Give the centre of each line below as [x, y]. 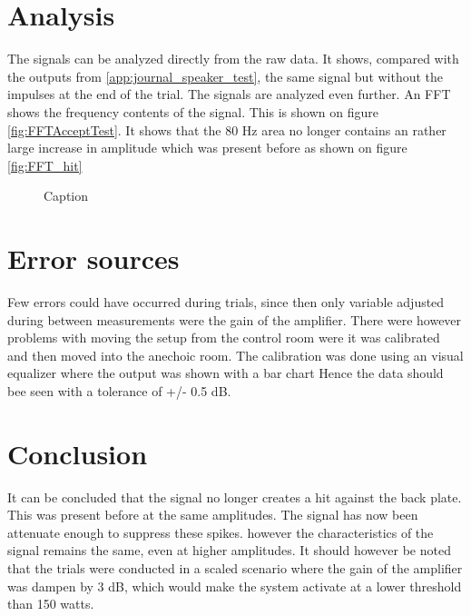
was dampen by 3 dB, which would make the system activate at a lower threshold [235, 586]
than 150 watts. [51, 604]
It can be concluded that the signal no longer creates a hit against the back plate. [235, 497]
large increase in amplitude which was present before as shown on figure [207, 148]
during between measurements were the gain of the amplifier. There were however [235, 319]
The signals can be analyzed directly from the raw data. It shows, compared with [233, 59]
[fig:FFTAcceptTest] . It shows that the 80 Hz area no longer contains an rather [227, 129]
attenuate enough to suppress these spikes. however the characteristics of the [221, 532]
